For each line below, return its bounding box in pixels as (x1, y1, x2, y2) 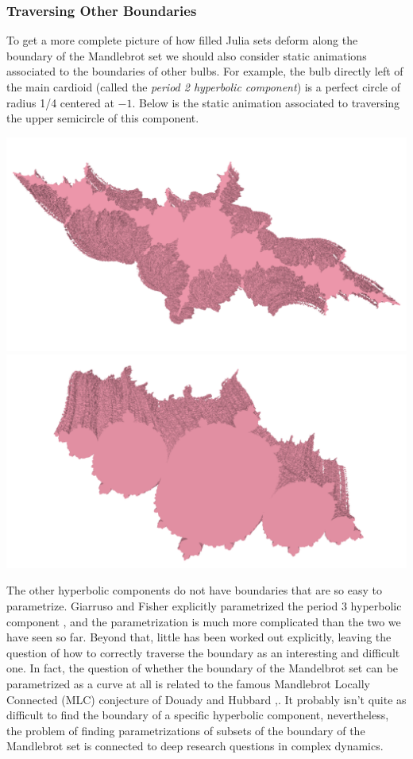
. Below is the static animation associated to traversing (132, 94, 400, 110)
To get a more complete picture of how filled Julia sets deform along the (6, 32, 358, 48)
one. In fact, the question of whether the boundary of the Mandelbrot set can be (6, 660, 399, 676)
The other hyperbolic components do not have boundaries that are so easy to (6, 582, 382, 598)
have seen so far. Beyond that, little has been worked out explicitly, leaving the (6, 629, 392, 645)
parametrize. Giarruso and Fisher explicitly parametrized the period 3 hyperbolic (6, 598, 402, 614)
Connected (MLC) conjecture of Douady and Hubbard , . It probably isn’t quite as (6, 691, 407, 707)
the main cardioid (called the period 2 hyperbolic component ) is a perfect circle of (6, 79, 401, 95)
